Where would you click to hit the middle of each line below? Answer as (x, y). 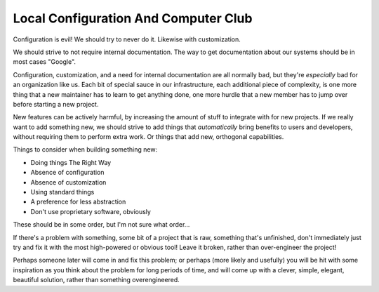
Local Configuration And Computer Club (133, 18)
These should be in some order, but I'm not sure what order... (101, 225)
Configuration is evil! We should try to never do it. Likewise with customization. (127, 39)
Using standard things (62, 192)
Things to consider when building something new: (85, 150)
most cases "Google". (45, 62)
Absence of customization (68, 182)
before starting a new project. (56, 104)
